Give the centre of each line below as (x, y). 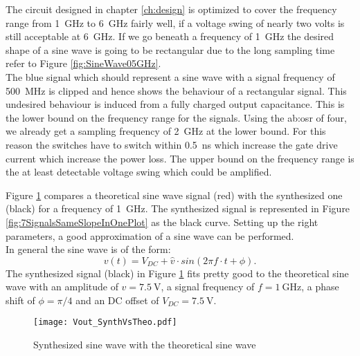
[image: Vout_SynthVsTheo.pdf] (105, 322)
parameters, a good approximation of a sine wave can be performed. (150, 235)
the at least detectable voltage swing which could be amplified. (139, 172)
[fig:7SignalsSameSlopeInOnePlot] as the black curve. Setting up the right (162, 222)
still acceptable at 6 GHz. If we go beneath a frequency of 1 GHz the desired (170, 36)
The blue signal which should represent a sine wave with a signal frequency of (170, 76)
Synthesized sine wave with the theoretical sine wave (145, 345)
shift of (20, 300)
